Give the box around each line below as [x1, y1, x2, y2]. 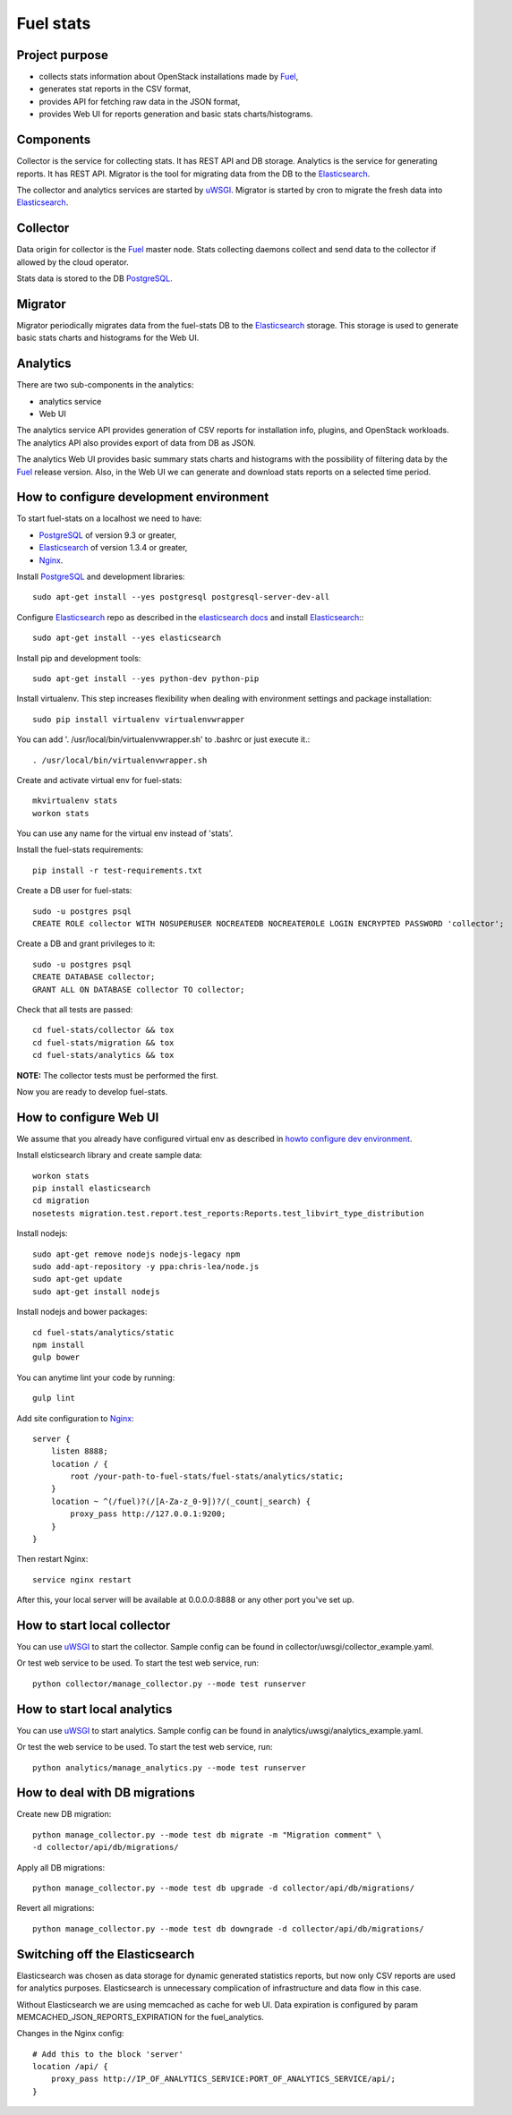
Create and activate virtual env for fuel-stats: [16, 774, 183, 785]
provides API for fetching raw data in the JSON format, [38, 96, 241, 107]
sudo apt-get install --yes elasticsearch [32, 633, 222, 644]
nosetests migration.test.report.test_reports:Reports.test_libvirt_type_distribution [32, 1208, 424, 1218]
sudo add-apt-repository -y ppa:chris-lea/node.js [32, 1261, 260, 1271]
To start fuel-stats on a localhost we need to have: [16, 513, 202, 524]
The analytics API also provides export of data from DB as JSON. [16, 437, 256, 448]
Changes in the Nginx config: [16, 2028, 124, 2039]
